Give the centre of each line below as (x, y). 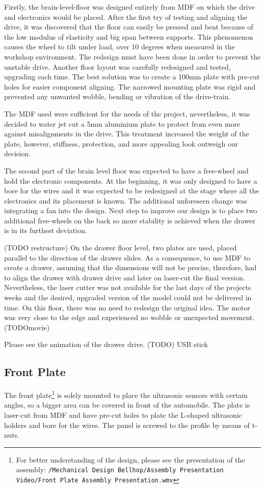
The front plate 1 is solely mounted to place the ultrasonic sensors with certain (126, 394)
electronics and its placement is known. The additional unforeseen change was (126, 200)
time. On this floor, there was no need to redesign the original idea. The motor (127, 307)
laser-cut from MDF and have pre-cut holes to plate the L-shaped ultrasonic (123, 415)
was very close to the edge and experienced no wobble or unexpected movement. (129, 317)
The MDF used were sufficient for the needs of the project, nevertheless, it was (127, 113)
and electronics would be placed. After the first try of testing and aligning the (126, 17)
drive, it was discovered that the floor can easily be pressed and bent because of (129, 27)
